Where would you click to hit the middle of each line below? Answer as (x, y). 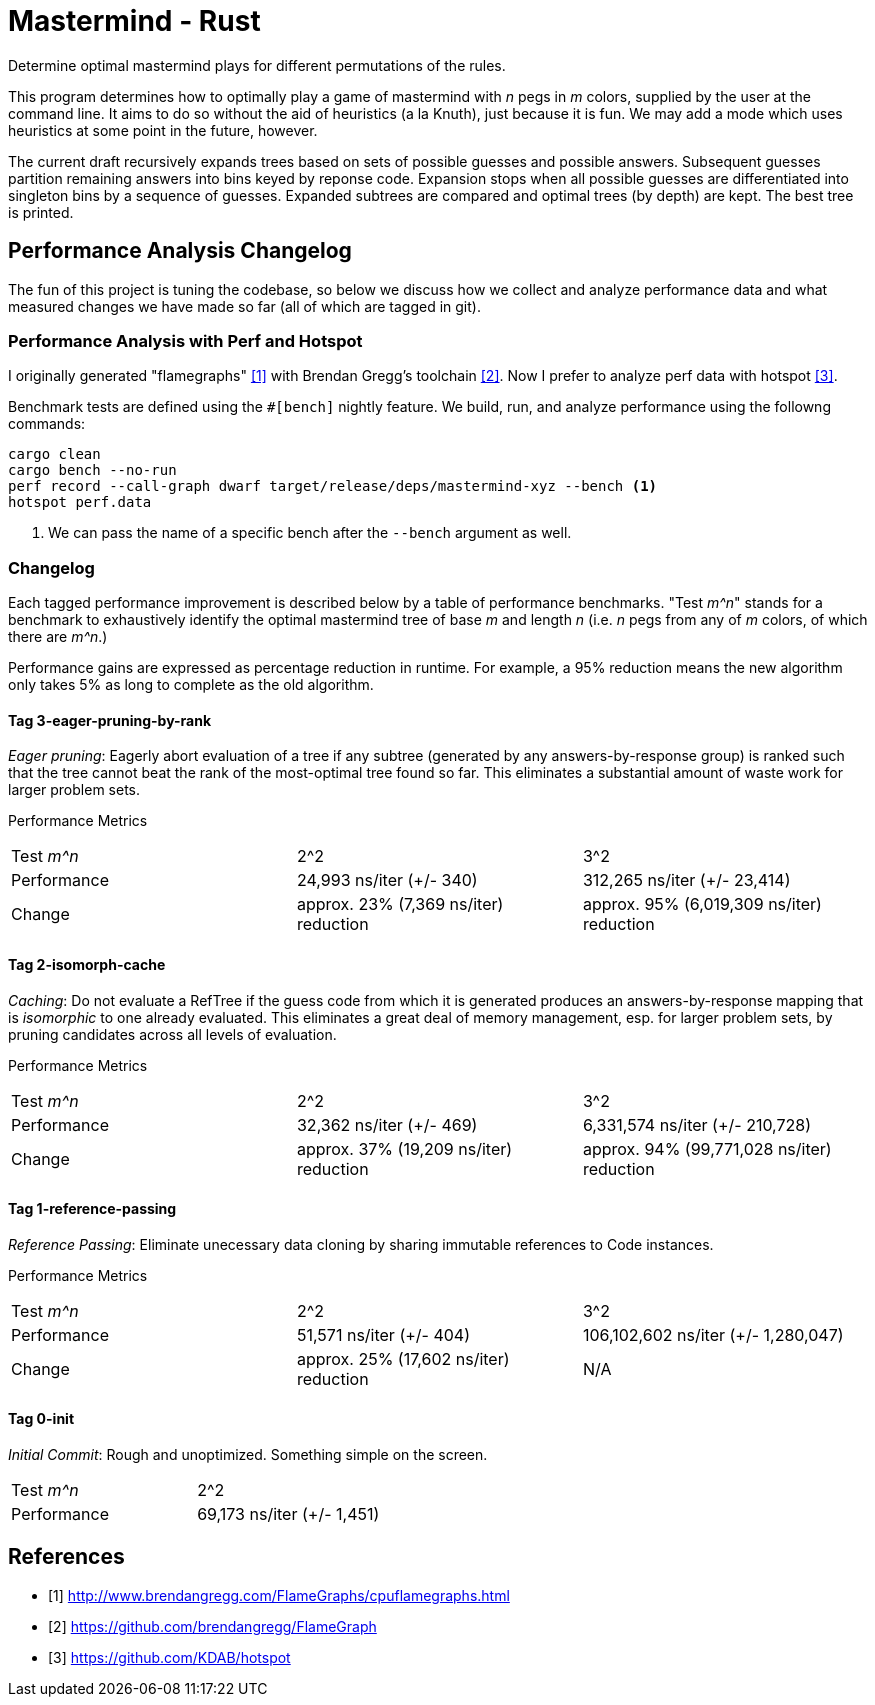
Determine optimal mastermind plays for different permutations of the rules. (257, 65)
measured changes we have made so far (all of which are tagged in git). (244, 306)
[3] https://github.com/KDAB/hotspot (169, 1657)
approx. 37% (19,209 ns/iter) (404, 1148)
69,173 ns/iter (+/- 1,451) (288, 1513)
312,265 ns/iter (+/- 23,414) (686, 880)
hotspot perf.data (80, 502)
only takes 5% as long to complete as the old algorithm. (191, 685)
